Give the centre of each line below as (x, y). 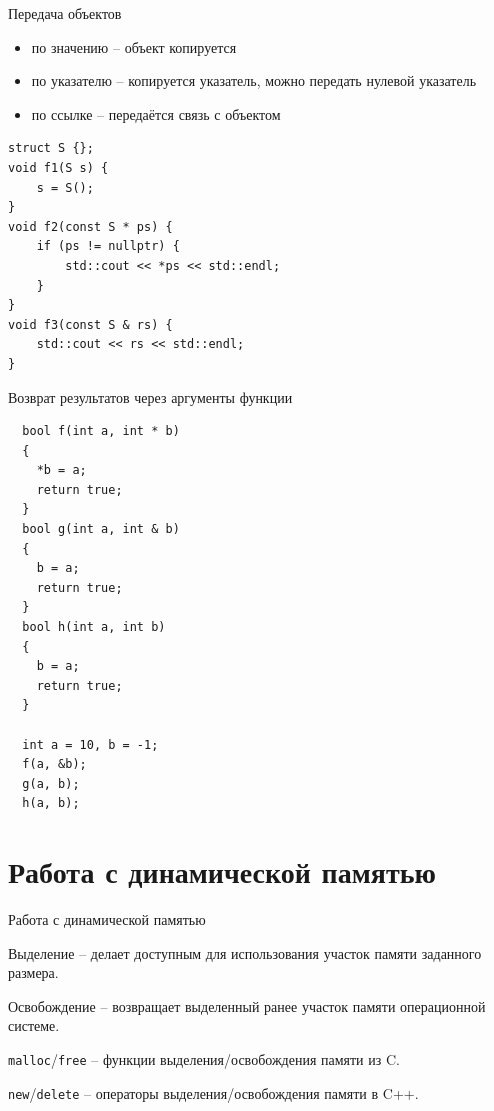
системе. (34, 1025)
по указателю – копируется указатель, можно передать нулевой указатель (254, 80)
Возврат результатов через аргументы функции (150, 396)
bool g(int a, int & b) (101, 529)
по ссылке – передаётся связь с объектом (156, 113)
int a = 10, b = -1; (90, 744)
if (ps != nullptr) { (108, 246)
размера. (33, 972)
